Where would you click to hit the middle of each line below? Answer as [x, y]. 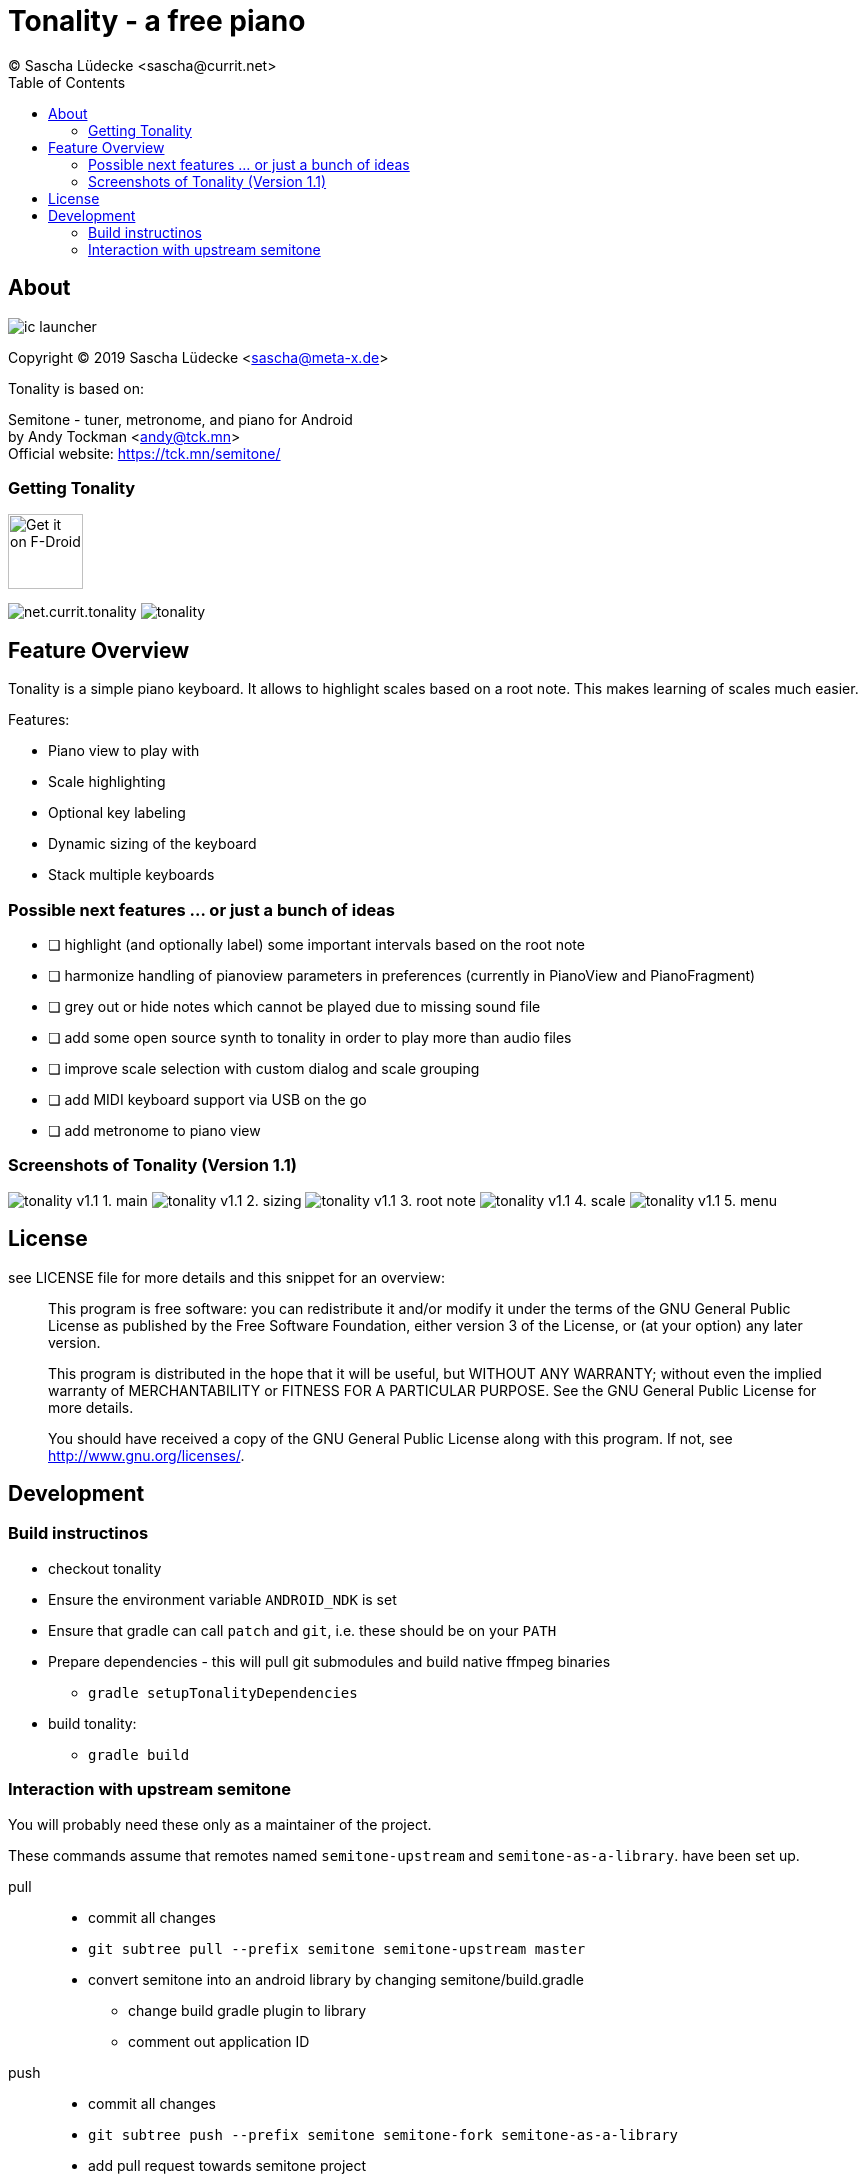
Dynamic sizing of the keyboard [152, 844]
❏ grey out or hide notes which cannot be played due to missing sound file [294, 1006]
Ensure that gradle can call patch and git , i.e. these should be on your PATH [302, 1630]
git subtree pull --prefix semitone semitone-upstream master [337, 1948]
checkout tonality [105, 1568]
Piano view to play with [124, 751]
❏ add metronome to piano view [154, 1130]
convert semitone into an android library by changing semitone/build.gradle [336, 1979]
